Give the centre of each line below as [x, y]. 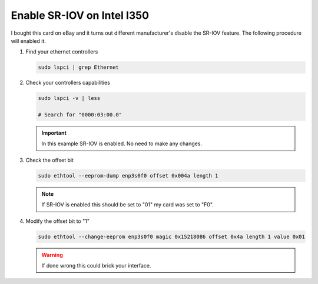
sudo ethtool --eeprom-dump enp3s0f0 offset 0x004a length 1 [128, 176]
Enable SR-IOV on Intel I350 [80, 15]
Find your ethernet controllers [62, 52]
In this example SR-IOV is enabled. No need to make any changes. [122, 143]
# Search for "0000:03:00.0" [80, 115]
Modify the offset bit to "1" [57, 221]
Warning [52, 255]
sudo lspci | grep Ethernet [78, 67]
